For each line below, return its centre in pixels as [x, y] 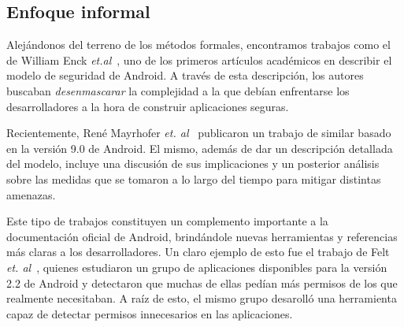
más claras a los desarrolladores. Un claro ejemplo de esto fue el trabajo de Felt [198, 252]
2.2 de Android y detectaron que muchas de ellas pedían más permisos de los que [202, 282]
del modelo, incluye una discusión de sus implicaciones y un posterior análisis [193, 163]
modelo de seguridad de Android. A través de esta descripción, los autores [185, 75]
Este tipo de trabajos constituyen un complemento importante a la [167, 221]
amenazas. [31, 194]
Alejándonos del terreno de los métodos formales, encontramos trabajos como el [198, 45]
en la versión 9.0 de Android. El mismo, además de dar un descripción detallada [200, 148]
